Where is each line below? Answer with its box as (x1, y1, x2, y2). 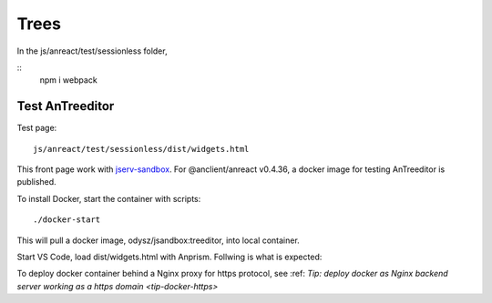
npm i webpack (39, 75, 97, 86)
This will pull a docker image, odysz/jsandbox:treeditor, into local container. (16, 235, 300, 246)
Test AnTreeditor (16, 98, 115, 114)
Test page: (16, 123, 57, 134)
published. (16, 177, 56, 187)
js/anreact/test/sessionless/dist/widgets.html (33, 144, 250, 154)
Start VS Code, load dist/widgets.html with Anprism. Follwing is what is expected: (16, 251, 323, 262)
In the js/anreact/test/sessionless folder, (16, 45, 168, 56)
